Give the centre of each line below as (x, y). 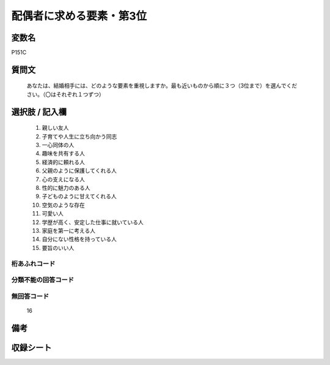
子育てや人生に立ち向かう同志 (79, 136)
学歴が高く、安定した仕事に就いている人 (93, 222)
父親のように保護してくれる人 (79, 171)
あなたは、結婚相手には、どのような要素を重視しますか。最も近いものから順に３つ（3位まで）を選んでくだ (162, 86)
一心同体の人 (58, 145)
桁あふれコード (33, 263)
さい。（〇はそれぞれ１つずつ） (65, 94)
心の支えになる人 (63, 179)
